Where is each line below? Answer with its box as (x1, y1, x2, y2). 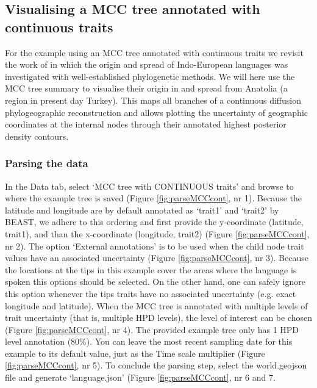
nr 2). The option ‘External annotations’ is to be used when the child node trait (5, 239, 304, 252)
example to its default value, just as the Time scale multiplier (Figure (5, 347, 265, 359)
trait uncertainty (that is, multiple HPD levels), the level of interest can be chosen (5, 311, 313, 324)
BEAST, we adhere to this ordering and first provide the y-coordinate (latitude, (5, 215, 304, 228)
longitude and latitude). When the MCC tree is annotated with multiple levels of (5, 299, 308, 312)
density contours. (5, 129, 69, 142)
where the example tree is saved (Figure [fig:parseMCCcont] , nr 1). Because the (5, 192, 302, 204)
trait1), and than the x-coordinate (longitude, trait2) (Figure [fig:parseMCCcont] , (5, 227, 310, 240)
